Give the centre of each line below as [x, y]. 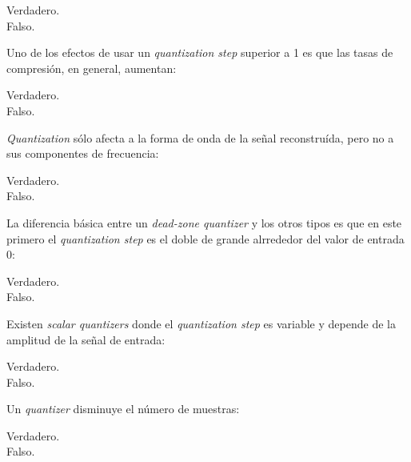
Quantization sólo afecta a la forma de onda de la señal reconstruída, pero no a [200, 137]
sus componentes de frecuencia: [83, 153]
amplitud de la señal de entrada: [86, 339]
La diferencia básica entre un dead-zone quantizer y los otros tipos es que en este [204, 222]
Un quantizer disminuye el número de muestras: [123, 409]
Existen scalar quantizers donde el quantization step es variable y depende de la [201, 323]
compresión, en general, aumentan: [92, 68]
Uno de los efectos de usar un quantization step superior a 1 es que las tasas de [200, 52]
